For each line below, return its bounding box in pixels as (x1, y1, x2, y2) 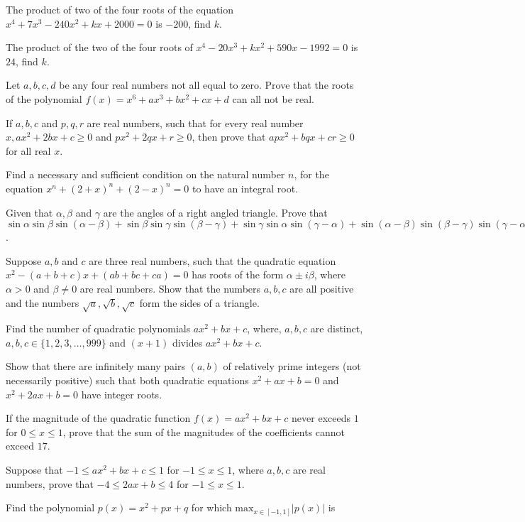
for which (191, 500, 232, 515)
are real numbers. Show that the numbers (79, 281, 261, 295)
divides (172, 335, 203, 349)
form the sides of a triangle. (139, 295, 260, 310)
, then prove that (192, 129, 266, 144)
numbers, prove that (6, 476, 94, 491)
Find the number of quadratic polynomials (6, 321, 191, 336)
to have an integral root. (192, 180, 299, 195)
